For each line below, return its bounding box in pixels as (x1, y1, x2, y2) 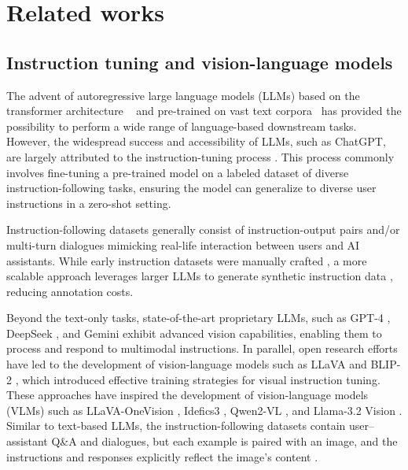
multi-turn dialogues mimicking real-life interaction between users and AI (6, 236, 360, 253)
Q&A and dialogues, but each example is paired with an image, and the (51, 433, 398, 450)
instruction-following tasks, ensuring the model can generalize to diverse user (6, 179, 377, 196)
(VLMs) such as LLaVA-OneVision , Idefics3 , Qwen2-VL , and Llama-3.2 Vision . (6, 402, 402, 418)
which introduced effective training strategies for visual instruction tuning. (22, 371, 380, 387)
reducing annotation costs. (6, 283, 134, 299)
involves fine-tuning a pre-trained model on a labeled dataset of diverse (6, 164, 349, 180)
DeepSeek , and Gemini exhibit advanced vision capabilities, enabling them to (6, 324, 382, 341)
